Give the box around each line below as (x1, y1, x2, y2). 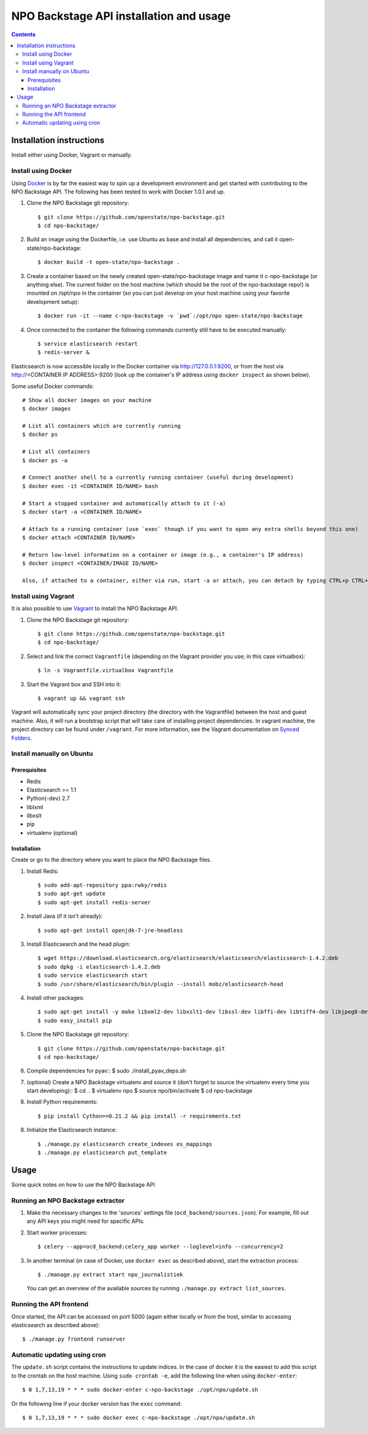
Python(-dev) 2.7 (26, 795, 70, 802)
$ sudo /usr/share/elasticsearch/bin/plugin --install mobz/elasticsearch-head (37, 980, 283, 988)
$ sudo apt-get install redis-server (37, 899, 151, 905)
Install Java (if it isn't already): (26, 912, 103, 920)
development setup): (26, 298, 79, 305)
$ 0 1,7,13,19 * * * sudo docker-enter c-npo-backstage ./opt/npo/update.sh (22, 1386, 259, 1393)
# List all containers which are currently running (22, 422, 181, 430)
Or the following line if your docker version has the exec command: (11, 1400, 182, 1407)
